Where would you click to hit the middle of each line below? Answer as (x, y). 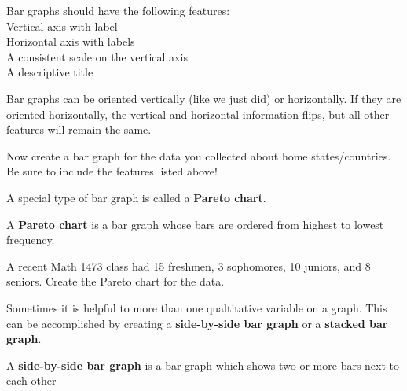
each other (31, 380)
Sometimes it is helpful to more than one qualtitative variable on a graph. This (197, 307)
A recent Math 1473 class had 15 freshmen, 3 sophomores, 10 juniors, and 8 (189, 266)
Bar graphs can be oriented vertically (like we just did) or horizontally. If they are (204, 98)
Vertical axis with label (62, 26)
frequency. (31, 240)
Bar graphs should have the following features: (118, 10)
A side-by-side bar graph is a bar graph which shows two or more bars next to (203, 365)
